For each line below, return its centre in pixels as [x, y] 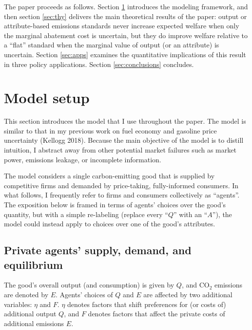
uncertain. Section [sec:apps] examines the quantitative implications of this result [125, 54]
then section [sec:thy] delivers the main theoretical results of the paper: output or [126, 16]
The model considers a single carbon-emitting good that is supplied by [109, 176]
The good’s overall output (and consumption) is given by [89, 285]
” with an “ [191, 214]
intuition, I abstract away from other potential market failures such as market [120, 150]
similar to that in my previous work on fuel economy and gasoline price [110, 130]
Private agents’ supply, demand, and [98, 250]
